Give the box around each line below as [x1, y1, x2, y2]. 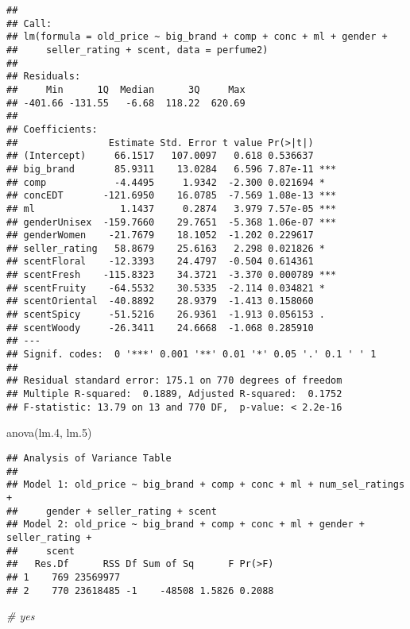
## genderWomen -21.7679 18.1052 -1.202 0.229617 [6, 230, 314, 241]
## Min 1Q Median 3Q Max [6, 83, 246, 95]
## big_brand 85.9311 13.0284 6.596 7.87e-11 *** [6, 163, 337, 175]
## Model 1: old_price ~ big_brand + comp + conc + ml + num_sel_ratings [6, 479, 405, 491]
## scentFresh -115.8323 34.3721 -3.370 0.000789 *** [6, 269, 337, 281]
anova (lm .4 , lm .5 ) [6, 424, 92, 441]
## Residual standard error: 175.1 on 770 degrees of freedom [6, 375, 342, 387]
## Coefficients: [6, 123, 98, 135]
